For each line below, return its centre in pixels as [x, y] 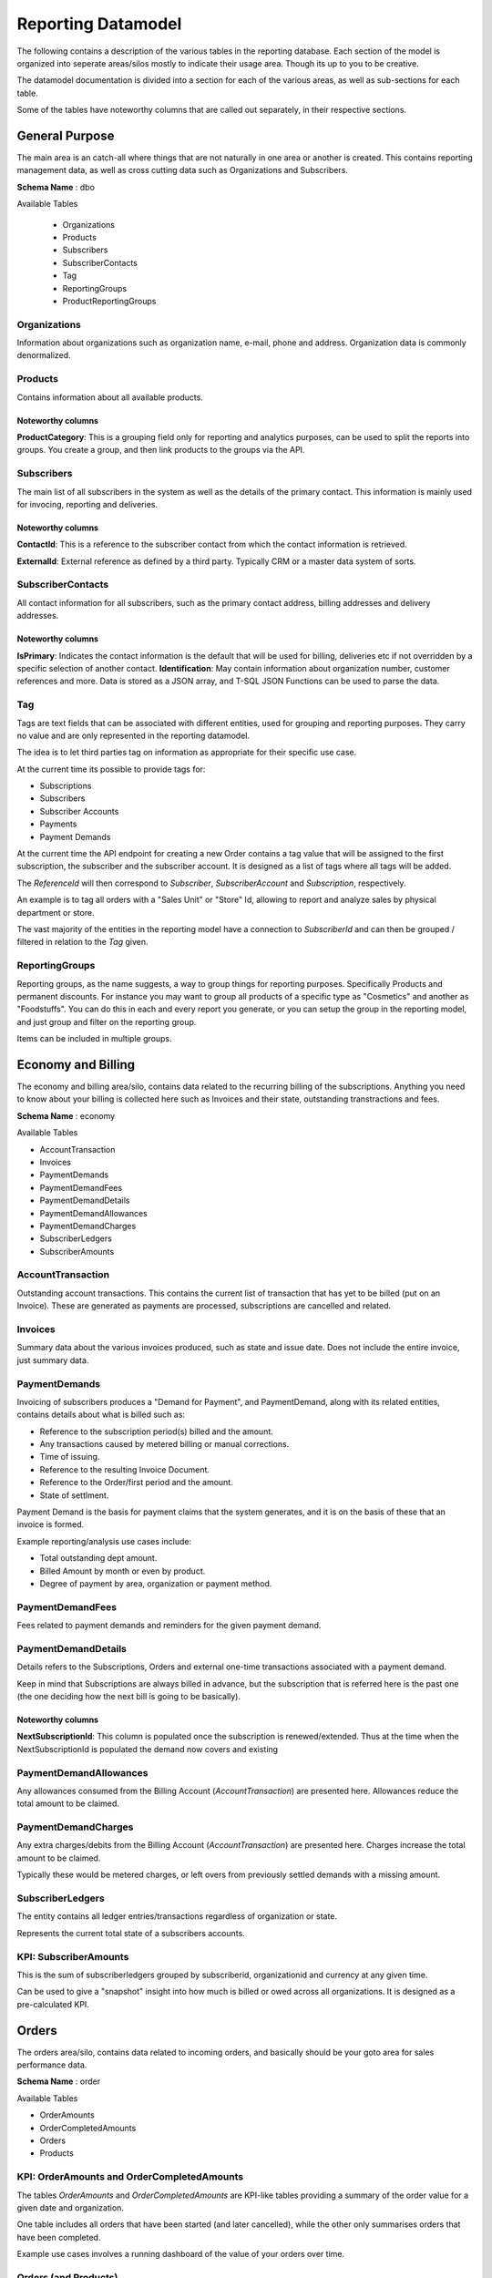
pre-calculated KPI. [53, 2004]
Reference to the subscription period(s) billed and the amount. [156, 1431]
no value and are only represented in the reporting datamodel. [133, 735]
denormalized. [44, 355]
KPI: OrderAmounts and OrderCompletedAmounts [130, 2177]
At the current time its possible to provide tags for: [111, 769]
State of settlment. [74, 1495]
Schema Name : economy [66, 1115]
